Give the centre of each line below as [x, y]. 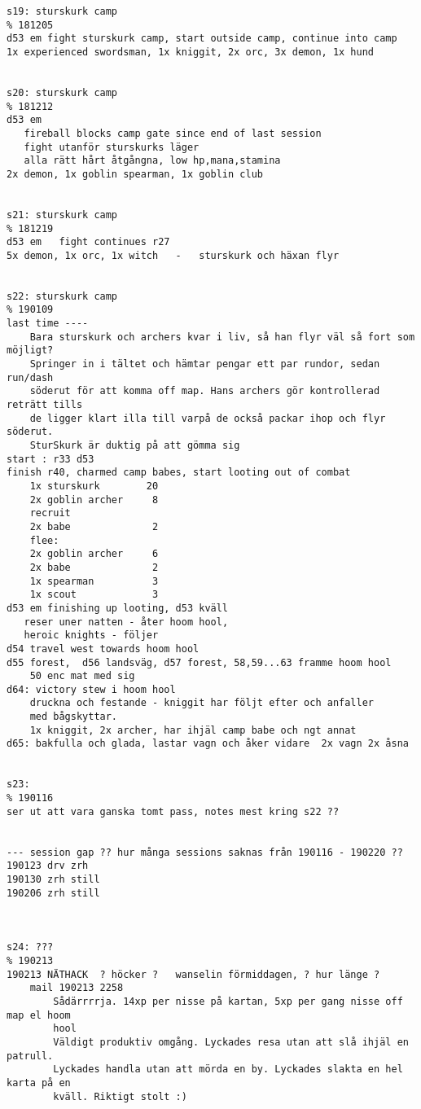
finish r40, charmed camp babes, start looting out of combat [179, 473]
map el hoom [39, 1015]
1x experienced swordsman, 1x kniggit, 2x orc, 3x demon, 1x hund [191, 52]
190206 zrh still [53, 893]
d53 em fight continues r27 [88, 242]
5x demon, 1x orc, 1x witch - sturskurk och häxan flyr [173, 255]
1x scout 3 [94, 595]
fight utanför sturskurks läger [112, 147]
